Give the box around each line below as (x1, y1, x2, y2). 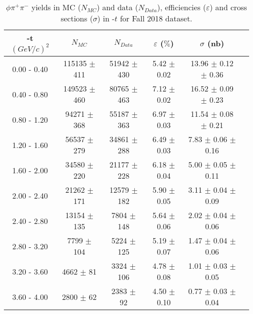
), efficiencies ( (157, 1, 206, 13)
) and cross (209, 1, 247, 13)
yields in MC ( (31, 1, 81, 13)
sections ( (60, 13, 93, 24)
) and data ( (96, 1, 139, 13)
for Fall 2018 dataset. (120, 13, 193, 24)
